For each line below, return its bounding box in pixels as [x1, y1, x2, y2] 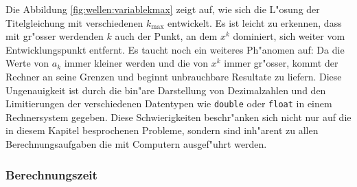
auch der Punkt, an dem [115, 29, 218, 43]
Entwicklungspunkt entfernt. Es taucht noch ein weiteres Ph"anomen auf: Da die [5, 42, 345, 56]
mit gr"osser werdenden [5, 29, 104, 43]
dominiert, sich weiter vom [233, 29, 345, 43]
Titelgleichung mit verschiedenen [5, 15, 143, 30]
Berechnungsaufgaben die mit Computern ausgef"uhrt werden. [5, 137, 267, 151]
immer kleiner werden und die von [64, 56, 209, 70]
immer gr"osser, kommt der [224, 56, 338, 70]
